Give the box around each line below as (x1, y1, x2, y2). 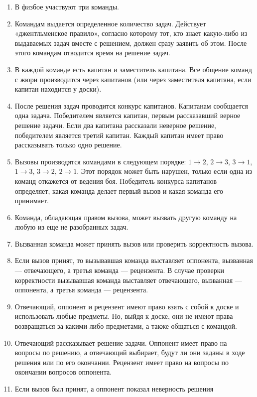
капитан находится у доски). (14, 84, 102, 94)
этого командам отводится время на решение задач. (14, 47, 170, 58)
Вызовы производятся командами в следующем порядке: (14, 156, 186, 166)
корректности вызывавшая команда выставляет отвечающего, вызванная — (14, 274, 242, 285)
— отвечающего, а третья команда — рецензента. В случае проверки (14, 265, 224, 275)
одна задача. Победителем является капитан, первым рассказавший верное (14, 110, 241, 121)
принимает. (14, 195, 49, 206)
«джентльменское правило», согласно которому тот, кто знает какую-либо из (14, 28, 248, 38)
